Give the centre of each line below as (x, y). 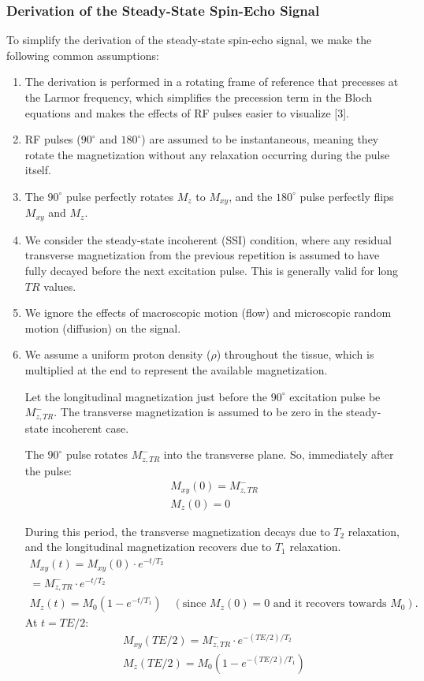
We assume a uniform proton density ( (118, 354)
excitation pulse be (335, 396)
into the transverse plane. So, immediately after (279, 454)
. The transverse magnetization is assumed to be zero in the (198, 412)
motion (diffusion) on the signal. (103, 327)
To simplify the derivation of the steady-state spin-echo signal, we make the (189, 40)
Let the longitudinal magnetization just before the (146, 396)
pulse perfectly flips (347, 196)
